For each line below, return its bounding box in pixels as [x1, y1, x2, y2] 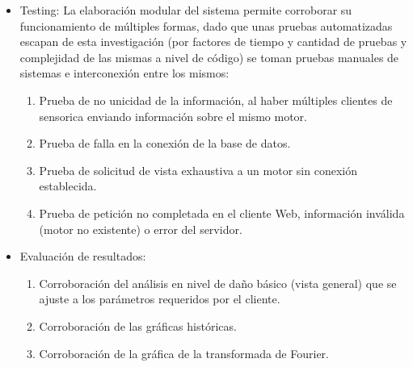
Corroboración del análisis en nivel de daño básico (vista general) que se [39, 274, 397, 291]
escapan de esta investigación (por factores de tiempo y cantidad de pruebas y [19, 33, 407, 50]
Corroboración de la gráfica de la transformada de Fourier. [39, 344, 329, 361]
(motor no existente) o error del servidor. [39, 220, 242, 237]
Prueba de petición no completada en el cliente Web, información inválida [39, 204, 405, 221]
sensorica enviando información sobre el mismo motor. [39, 107, 307, 124]
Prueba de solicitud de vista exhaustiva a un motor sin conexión [39, 161, 357, 178]
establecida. [39, 177, 97, 194]
